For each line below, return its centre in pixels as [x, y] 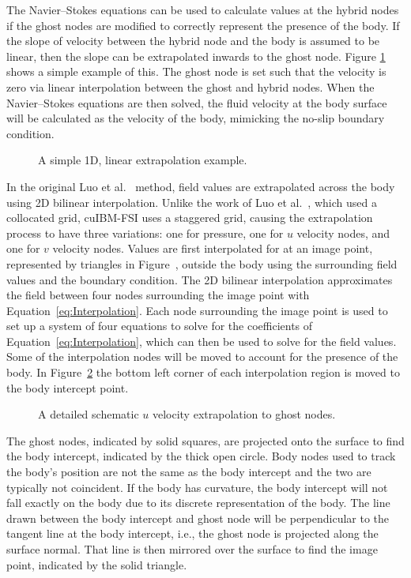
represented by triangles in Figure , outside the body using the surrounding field [202, 263]
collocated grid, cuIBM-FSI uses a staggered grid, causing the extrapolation [190, 218]
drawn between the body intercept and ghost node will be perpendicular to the [198, 518]
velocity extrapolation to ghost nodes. [244, 414]
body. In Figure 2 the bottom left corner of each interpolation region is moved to [203, 372]
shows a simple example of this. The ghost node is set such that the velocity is [196, 71]
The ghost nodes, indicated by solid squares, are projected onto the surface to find [205, 440]
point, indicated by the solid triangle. [97, 564]
